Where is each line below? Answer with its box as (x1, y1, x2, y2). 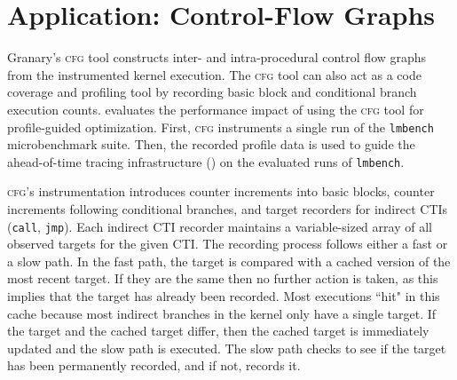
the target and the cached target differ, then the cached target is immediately (7, 321, 429, 340)
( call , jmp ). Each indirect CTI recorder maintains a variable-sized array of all (7, 217, 432, 235)
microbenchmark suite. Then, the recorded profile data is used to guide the (7, 135, 415, 154)
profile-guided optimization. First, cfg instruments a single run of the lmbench (7, 117, 434, 136)
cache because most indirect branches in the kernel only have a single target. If (7, 304, 437, 322)
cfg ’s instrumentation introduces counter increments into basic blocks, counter (7, 182, 435, 201)
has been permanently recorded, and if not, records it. (7, 356, 301, 375)
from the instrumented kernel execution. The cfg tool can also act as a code (7, 65, 422, 83)
